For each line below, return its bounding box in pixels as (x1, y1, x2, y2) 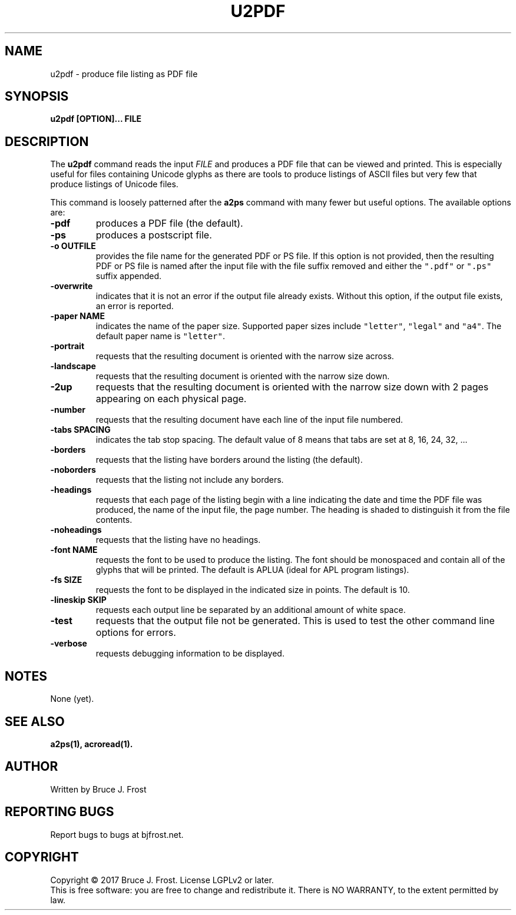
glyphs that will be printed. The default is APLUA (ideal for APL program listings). (95, 565, 409, 575)
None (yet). (50, 694, 94, 704)
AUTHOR (5, 759, 58, 774)
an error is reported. (95, 301, 174, 311)
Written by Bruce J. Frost (50, 784, 147, 794)
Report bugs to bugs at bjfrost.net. (50, 829, 184, 840)
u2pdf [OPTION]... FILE (50, 114, 142, 124)
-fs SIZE (50, 575, 82, 585)
